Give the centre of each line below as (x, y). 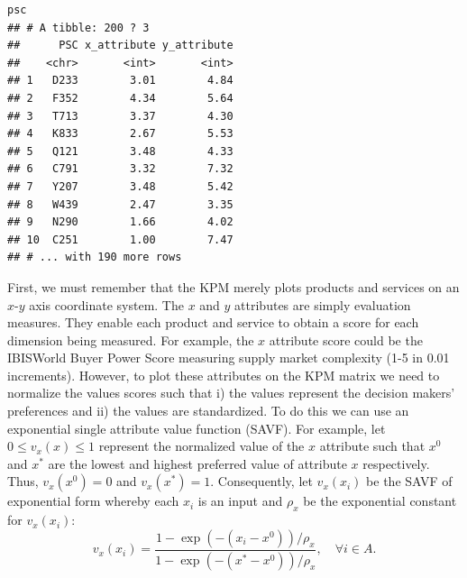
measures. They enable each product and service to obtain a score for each (213, 322)
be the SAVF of (409, 481)
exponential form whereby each (93, 501)
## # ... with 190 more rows (95, 257)
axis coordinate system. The (106, 304)
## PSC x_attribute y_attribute (120, 46)
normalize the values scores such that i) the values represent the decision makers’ (231, 393)
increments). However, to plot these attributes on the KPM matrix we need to (224, 375)
